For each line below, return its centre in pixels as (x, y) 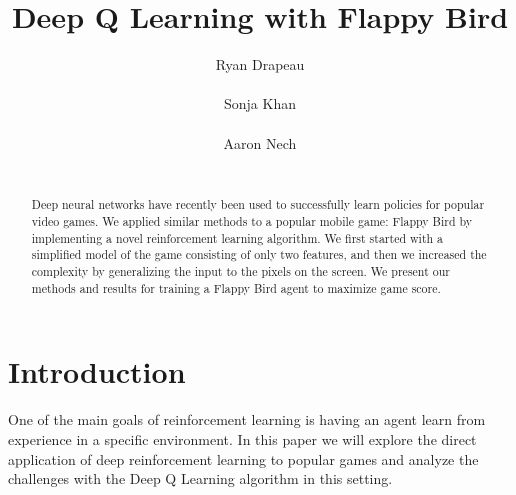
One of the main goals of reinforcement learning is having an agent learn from (247, 419)
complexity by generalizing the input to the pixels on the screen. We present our (240, 271)
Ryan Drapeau (260, 64)
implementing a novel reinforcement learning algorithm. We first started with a (237, 237)
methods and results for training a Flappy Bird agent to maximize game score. (236, 287)
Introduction (97, 371)
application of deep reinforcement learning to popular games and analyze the (243, 458)
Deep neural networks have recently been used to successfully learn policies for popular (258, 204)
